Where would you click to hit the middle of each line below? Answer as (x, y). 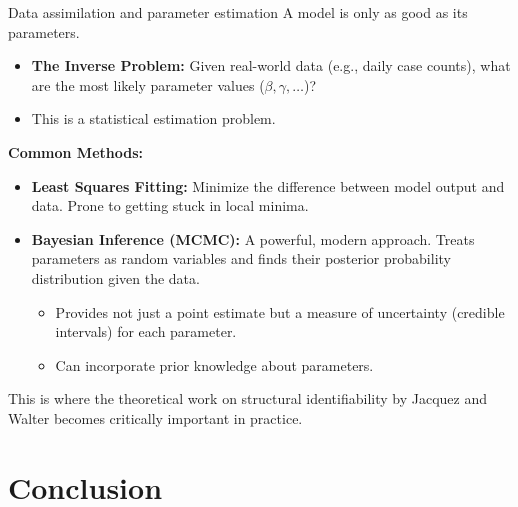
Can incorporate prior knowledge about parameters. (214, 364)
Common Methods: (76, 151)
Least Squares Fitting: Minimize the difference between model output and (268, 185)
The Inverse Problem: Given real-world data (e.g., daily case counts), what (271, 65)
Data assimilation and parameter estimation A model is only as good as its (238, 12)
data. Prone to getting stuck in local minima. (170, 205)
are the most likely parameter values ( (148, 84)
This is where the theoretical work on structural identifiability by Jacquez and (247, 398)
